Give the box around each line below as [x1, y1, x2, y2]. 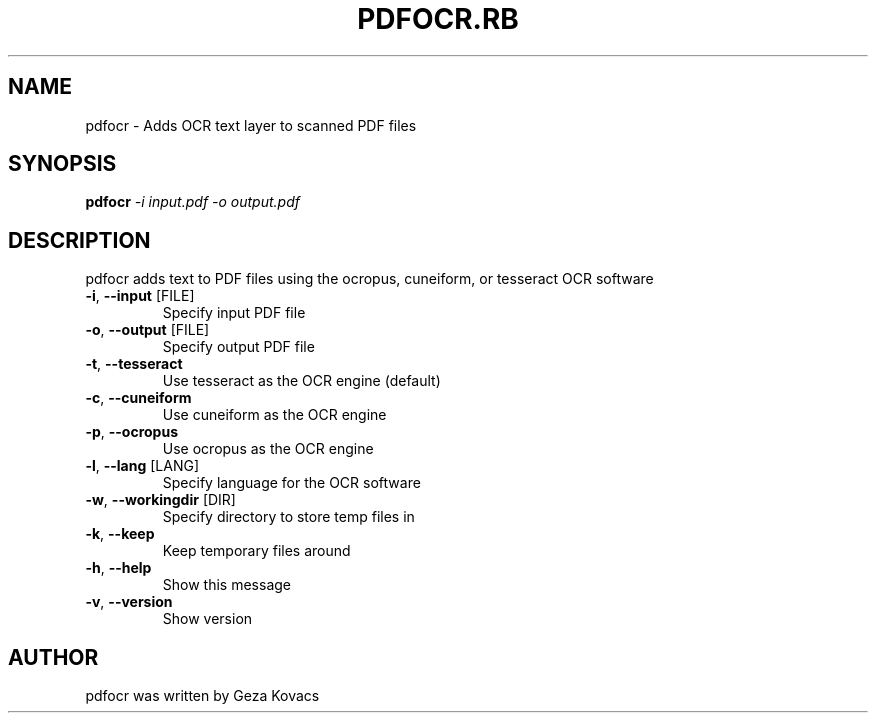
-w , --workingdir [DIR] [85, 491, 236, 509]
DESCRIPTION [8, 227, 151, 253]
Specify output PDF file [162, 338, 315, 356]
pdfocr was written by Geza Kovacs [85, 687, 320, 705]
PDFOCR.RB [357, 2, 519, 36]
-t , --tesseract [85, 355, 183, 373]
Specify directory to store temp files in [162, 508, 415, 526]
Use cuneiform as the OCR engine [162, 406, 387, 424]
